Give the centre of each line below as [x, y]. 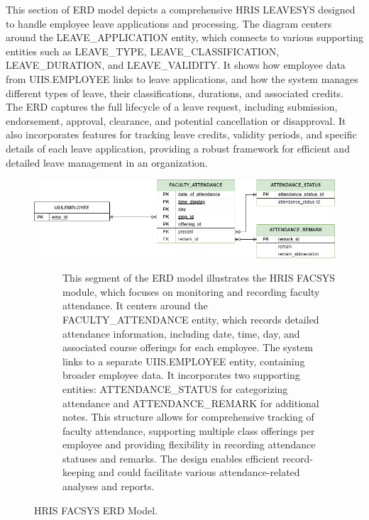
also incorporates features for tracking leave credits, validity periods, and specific [181, 134]
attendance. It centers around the [135, 305]
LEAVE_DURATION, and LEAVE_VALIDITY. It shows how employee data [176, 65]
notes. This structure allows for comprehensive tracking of [188, 417]
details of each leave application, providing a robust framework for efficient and [178, 148]
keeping [79, 472]
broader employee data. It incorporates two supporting [181, 375]
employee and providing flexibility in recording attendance [189, 444]
